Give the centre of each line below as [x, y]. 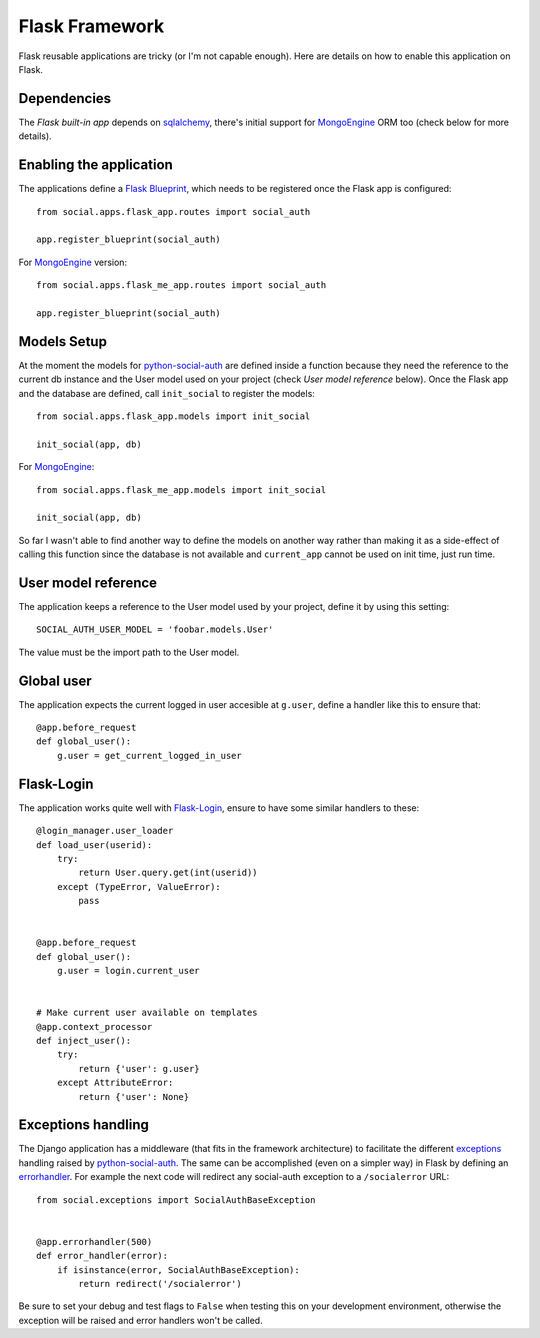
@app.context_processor [94, 1026]
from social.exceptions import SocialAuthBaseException [176, 1199]
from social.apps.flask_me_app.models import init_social [181, 489]
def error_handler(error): [102, 1256]
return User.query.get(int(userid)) [168, 873]
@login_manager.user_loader [105, 831]
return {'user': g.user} [139, 1068]
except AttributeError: [115, 1083]
